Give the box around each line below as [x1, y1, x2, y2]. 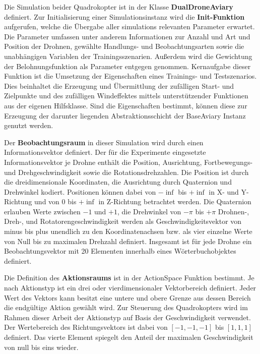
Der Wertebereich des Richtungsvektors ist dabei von [4, 322, 168, 332]
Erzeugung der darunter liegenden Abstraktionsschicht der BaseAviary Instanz [4, 110, 246, 121]
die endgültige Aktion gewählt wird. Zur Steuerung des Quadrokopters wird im [4, 302, 248, 313]
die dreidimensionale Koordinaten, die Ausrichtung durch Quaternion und [4, 176, 232, 187]
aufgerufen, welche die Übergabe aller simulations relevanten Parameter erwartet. [4, 21, 255, 32]
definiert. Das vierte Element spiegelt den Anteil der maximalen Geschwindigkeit [4, 332, 253, 342]
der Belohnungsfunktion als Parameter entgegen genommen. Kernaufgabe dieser [4, 61, 251, 71]
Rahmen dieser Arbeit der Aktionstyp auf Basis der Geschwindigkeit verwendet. [4, 312, 251, 322]
